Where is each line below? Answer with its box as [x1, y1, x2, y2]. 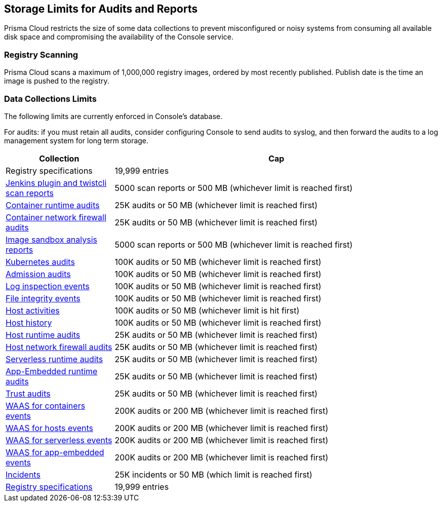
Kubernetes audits [6, 256, 75, 267]
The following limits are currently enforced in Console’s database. [4, 111, 223, 121]
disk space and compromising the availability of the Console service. [4, 32, 234, 42]
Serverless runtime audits [6, 354, 103, 364]
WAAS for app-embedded [6, 447, 104, 457]
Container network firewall [6, 212, 106, 222]
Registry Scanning [4, 49, 78, 60]
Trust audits [6, 388, 51, 399]
